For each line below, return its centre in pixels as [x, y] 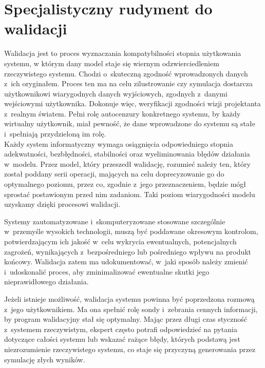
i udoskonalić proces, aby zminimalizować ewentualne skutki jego [107, 271]
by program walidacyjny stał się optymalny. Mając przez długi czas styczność [126, 319]
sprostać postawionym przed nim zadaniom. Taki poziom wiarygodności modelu [130, 194]
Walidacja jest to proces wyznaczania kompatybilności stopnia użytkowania [123, 53]
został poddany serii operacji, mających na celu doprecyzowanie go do [114, 174]
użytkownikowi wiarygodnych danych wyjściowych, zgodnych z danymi [116, 93]
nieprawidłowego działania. [46, 282]
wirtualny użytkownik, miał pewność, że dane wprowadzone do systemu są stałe [130, 123]
